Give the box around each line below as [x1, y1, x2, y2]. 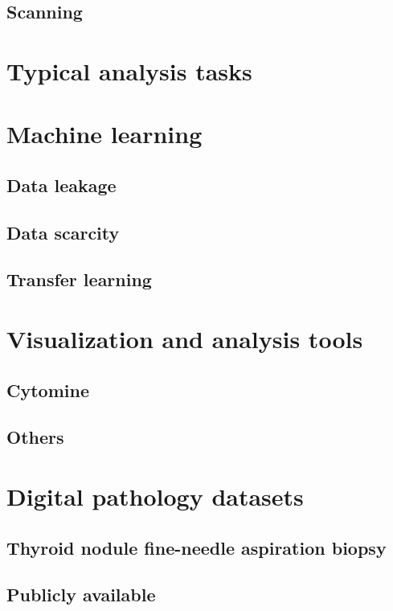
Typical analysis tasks [6, 54, 252, 87]
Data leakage [6, 172, 117, 197]
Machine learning [6, 117, 203, 150]
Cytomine [6, 377, 89, 402]
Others [6, 424, 64, 449]
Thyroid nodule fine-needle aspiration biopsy [6, 535, 387, 560]
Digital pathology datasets [6, 480, 304, 512]
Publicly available [6, 582, 156, 607]
